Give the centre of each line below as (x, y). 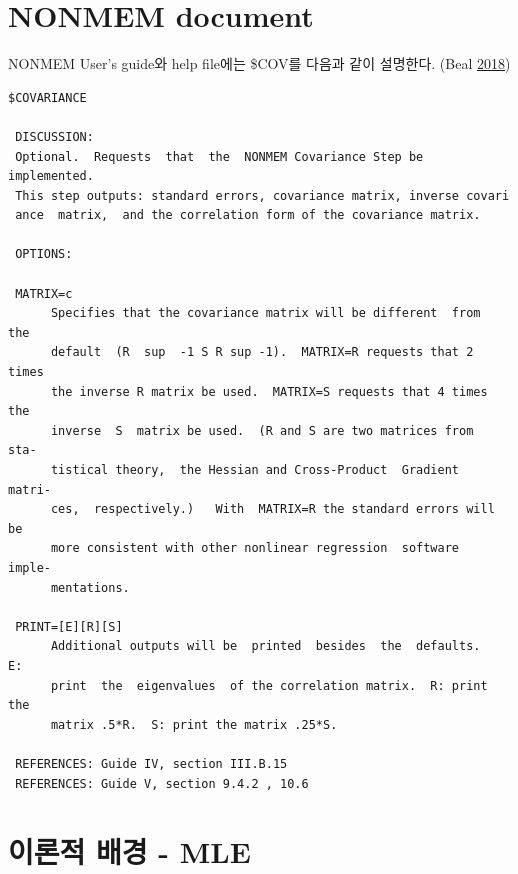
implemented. (51, 176)
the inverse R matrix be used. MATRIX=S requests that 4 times (269, 391)
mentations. (90, 587)
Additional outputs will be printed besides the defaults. (265, 646)
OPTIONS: (44, 254)
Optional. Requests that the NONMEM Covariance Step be (219, 156)
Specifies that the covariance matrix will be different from (265, 313)
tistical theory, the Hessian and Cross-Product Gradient (255, 470)
